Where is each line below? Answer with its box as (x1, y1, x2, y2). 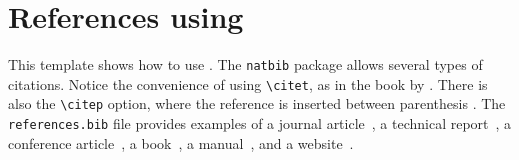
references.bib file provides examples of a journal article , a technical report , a (8, 113, 512, 134)
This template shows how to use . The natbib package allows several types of (8, 54, 483, 75)
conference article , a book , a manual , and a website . (8, 132, 354, 153)
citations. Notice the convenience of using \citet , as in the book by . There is (8, 73, 488, 94)
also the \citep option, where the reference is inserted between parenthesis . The (8, 93, 506, 114)
